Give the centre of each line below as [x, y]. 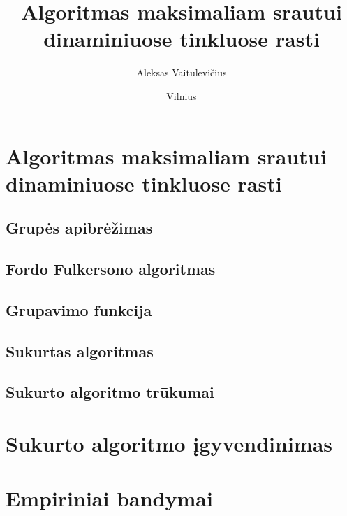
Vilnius [182, 95]
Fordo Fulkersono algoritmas [111, 269]
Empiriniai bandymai [109, 498]
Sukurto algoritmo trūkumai [110, 392]
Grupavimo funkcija [79, 309]
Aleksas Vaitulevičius [182, 72]
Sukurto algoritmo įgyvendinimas [169, 443]
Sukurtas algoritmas [80, 351]
